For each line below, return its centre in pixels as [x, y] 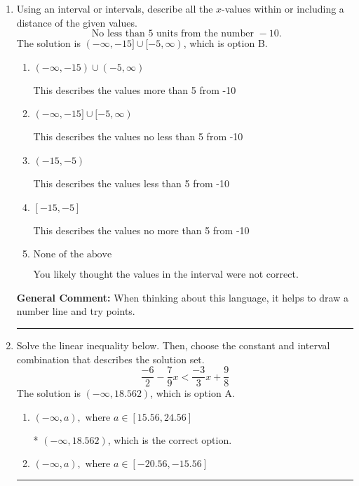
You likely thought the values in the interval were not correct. [166, 274]
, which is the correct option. [170, 439]
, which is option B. [225, 43]
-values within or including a [283, 8]
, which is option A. [192, 393]
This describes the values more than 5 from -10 [135, 89]
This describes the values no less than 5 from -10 [138, 136]
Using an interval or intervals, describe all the [115, 8]
